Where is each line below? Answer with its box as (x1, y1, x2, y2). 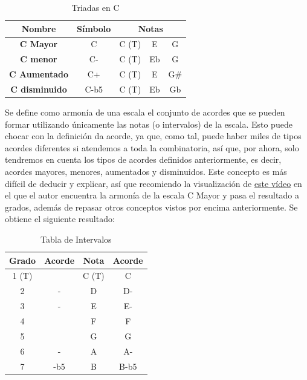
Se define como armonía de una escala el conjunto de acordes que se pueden (5, 106, 285, 119)
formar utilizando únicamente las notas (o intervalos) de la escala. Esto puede (5, 117, 292, 130)
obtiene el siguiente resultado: (5, 212, 115, 225)
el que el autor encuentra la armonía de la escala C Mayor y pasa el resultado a (5, 189, 299, 201)
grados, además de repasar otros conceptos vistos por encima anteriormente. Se (5, 200, 298, 213)
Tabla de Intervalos (40, 233, 112, 245)
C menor (20, 53, 57, 65)
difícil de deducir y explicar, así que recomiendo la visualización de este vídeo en (5, 177, 302, 189)
